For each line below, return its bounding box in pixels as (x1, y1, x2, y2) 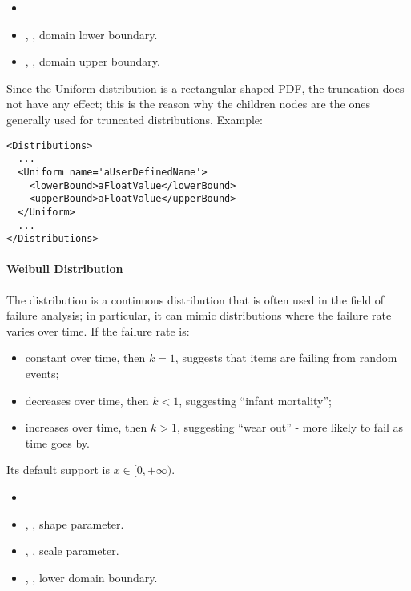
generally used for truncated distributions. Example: (6, 111, 263, 127)
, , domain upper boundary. (25, 53, 160, 70)
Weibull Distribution (6, 260, 123, 277)
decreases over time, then (25, 392, 149, 408)
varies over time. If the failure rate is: (6, 322, 190, 339)
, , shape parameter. (25, 515, 124, 532)
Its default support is (6, 461, 111, 478)
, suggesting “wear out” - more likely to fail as (176, 419, 404, 436)
